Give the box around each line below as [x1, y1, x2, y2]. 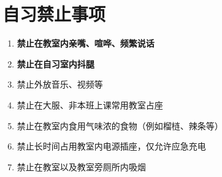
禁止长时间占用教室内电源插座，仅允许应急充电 [17, 140, 206, 153]
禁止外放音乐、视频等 [17, 78, 103, 91]
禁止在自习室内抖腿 [17, 57, 94, 70]
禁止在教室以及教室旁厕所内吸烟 [17, 160, 146, 173]
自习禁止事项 [2, 1, 106, 26]
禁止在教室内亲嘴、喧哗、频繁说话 [17, 37, 155, 50]
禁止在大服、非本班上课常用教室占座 [17, 98, 163, 111]
